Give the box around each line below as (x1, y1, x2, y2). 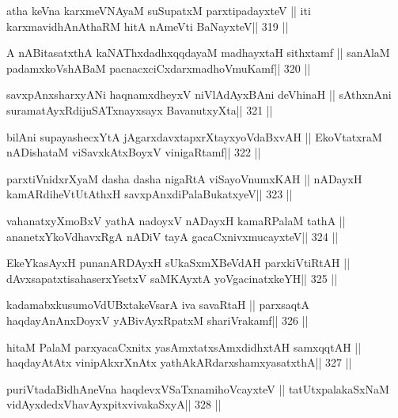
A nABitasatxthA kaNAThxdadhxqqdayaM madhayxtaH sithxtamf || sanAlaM (6, 44, 390, 61)
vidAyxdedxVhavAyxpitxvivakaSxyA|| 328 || (6, 396, 222, 412)
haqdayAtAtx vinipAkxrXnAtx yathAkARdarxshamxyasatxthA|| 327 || (6, 354, 352, 371)
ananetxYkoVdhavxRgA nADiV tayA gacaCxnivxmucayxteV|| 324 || (6, 228, 339, 244)
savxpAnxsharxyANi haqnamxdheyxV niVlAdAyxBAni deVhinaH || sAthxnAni (6, 86, 392, 103)
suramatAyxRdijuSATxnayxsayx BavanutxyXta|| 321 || (6, 101, 273, 118)
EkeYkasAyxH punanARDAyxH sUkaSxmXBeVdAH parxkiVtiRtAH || (6, 254, 351, 271)
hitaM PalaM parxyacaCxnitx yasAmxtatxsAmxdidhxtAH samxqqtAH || (6, 338, 362, 355)
